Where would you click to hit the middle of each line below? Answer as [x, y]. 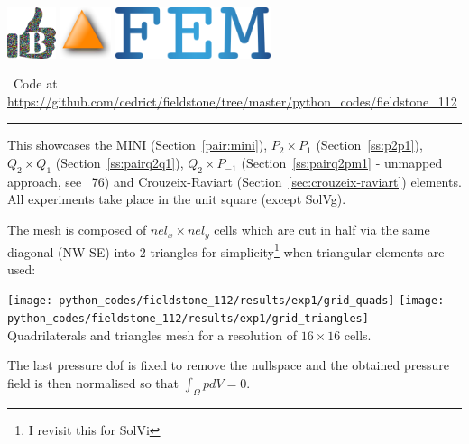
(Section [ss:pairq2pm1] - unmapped [342, 163]
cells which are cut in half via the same [322, 230]
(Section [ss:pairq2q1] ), [120, 163]
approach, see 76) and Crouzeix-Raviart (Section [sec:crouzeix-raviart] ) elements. [234, 181]
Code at [35, 83]
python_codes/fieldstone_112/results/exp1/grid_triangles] [188, 319]
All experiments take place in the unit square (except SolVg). [177, 199]
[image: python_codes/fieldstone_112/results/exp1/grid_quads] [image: [226, 301]
